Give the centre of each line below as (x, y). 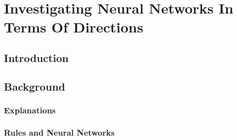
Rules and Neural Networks (59, 132)
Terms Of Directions (74, 27)
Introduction (36, 57)
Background (35, 86)
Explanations (30, 110)
